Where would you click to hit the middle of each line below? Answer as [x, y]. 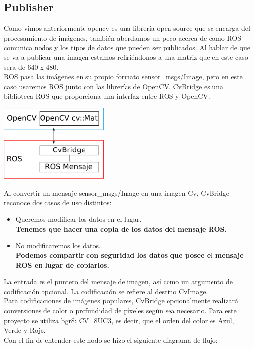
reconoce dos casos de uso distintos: [58, 202]
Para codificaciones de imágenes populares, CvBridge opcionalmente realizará [121, 301]
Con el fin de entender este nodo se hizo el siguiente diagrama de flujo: [111, 339]
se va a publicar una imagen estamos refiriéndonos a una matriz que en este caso [126, 57]
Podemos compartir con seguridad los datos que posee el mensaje [129, 255]
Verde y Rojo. [25, 330]
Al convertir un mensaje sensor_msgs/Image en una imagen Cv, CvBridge [117, 193]
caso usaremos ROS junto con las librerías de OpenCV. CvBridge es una [114, 86]
